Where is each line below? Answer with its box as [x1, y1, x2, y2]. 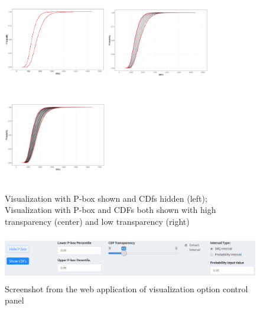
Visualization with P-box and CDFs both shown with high [5, 204, 216, 216]
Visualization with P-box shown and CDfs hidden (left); [5, 192, 207, 204]
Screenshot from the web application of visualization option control [5, 282, 248, 295]
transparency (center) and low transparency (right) [5, 215, 190, 228]
